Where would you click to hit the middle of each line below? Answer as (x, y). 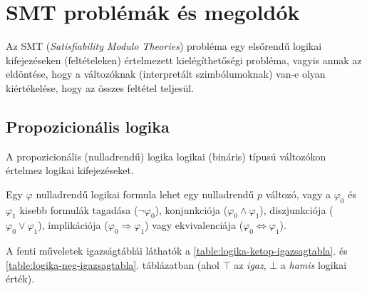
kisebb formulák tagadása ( (79, 209)
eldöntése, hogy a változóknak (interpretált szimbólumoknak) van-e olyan (166, 74)
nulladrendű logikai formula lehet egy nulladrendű (145, 194)
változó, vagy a (298, 194)
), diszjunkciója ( (296, 209)
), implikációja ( (73, 225)
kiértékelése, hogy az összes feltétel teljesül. (100, 87)
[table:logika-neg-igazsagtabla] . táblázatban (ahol (113, 264)
